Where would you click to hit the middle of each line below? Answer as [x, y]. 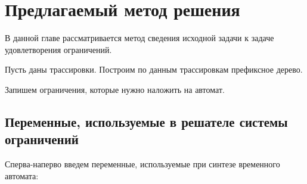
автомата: [22, 175]
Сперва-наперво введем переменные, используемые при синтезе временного [142, 164]
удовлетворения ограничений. [58, 49]
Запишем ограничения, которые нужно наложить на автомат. [115, 89]
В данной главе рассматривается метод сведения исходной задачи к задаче [139, 38]
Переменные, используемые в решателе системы [146, 121]
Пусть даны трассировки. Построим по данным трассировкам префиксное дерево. [154, 69]
